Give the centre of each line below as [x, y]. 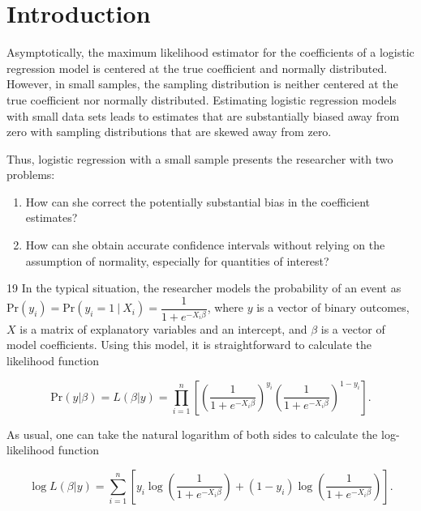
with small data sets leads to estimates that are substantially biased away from [203, 115]
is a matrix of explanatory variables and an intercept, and [163, 328]
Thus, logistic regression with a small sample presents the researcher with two [200, 158]
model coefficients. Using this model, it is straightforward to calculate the [189, 345]
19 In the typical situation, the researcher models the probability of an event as [204, 288]
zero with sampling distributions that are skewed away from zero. [169, 132]
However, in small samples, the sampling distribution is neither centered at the [202, 84]
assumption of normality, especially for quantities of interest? [177, 260]
